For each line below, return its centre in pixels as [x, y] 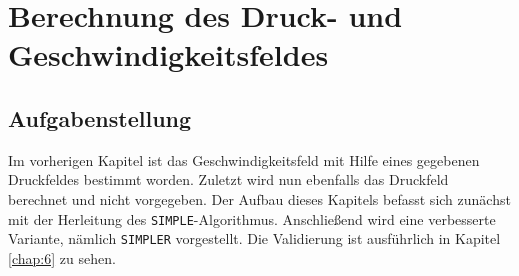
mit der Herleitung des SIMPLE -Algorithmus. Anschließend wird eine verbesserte [252, 218]
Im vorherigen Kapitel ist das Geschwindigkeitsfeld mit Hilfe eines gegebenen [244, 159]
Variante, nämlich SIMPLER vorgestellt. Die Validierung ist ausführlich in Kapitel [254, 238]
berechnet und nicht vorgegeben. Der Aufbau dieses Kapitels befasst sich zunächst [259, 198]
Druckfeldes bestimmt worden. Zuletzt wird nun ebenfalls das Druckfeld [228, 179]
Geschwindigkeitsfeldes [168, 54]
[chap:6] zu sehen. [62, 257]
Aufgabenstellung [100, 117]
